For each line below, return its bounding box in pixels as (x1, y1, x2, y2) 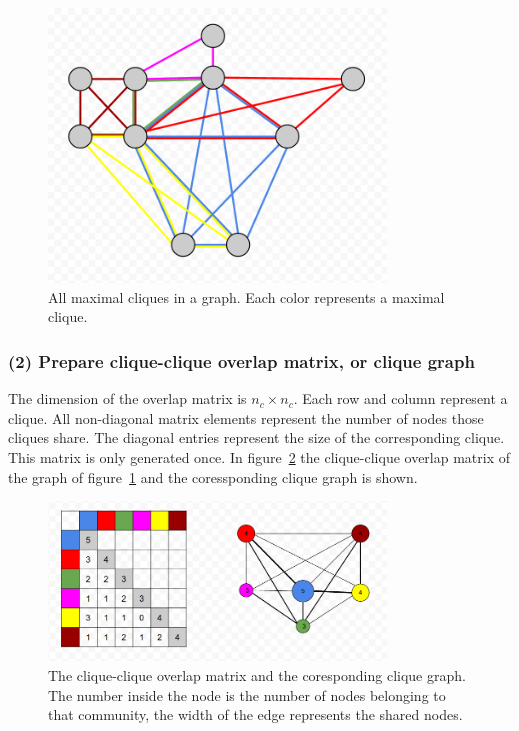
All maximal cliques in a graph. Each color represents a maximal (48, 286, 445, 307)
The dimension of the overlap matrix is (8, 388, 247, 409)
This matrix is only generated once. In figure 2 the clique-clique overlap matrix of (8, 447, 511, 468)
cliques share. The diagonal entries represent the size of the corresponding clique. (8, 427, 505, 448)
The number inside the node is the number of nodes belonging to (48, 684, 446, 705)
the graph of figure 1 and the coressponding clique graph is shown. (8, 466, 418, 487)
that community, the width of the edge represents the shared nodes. (48, 704, 463, 725)
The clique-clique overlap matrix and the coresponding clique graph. (48, 665, 466, 686)
